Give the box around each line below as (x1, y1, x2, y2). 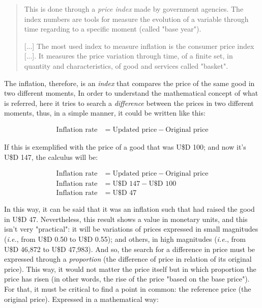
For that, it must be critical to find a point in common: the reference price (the (4, 284, 251, 294)
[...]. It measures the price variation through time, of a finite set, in (24, 50, 233, 61)
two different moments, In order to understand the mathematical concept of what (4, 88, 258, 98)
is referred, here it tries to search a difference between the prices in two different (4, 97, 254, 108)
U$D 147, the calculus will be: (4, 151, 98, 162)
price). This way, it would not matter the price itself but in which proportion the (4, 263, 256, 274)
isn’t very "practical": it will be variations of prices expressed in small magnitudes (4, 223, 258, 234)
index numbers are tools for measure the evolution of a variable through (24, 13, 249, 24)
